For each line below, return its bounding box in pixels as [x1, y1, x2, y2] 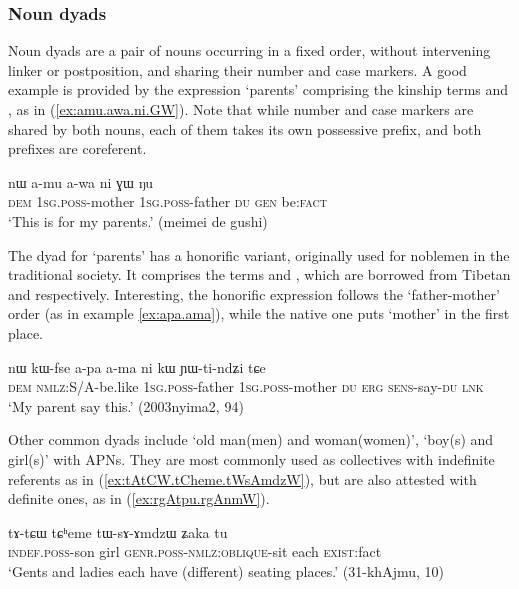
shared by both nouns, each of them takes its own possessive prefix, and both [8, 118, 482, 139]
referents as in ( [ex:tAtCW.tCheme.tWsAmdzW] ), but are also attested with [8, 468, 477, 489]
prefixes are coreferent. [8, 138, 147, 159]
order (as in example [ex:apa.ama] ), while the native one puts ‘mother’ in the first [8, 303, 510, 324]
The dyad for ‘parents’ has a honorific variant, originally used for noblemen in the [8, 244, 510, 265]
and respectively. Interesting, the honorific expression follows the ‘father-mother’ [8, 283, 500, 304]
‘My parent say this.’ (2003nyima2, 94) [8, 395, 244, 416]
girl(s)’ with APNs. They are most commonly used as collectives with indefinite [8, 448, 495, 469]
